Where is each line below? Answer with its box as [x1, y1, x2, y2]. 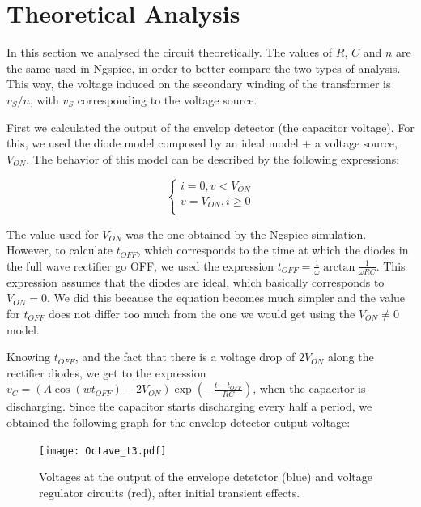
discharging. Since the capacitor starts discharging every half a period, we [6, 398, 372, 415]
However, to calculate [6, 241, 113, 258]
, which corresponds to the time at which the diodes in [137, 241, 409, 258]
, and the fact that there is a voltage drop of [74, 348, 296, 365]
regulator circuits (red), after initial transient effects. [39, 484, 300, 501]
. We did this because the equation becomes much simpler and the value [46, 289, 406, 306]
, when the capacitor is [253, 380, 366, 397]
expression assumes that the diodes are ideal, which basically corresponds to [6, 273, 385, 290]
